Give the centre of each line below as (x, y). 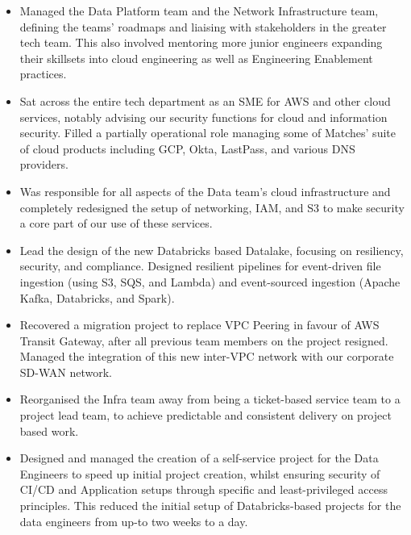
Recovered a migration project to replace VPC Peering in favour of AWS (199, 325)
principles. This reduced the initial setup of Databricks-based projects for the (210, 506)
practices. (43, 74)
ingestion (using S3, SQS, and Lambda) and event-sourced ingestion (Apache (210, 281)
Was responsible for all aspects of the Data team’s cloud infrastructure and (205, 191)
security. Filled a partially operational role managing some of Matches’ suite (208, 133)
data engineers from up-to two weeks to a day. (134, 521)
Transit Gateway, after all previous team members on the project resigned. (204, 340)
